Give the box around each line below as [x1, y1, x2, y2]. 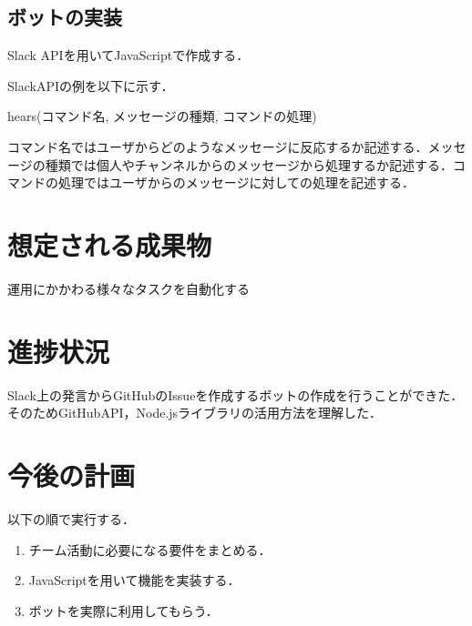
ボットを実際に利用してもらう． [28, 601, 219, 620]
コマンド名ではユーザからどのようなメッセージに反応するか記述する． [7, 136, 428, 156]
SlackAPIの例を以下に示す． [7, 76, 174, 95]
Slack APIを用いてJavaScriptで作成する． [7, 45, 250, 65]
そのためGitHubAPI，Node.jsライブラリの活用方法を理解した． [7, 403, 383, 422]
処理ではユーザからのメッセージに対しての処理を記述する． [57, 173, 416, 192]
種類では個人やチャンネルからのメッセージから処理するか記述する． [45, 155, 454, 174]
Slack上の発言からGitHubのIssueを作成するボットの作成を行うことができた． [7, 385, 464, 404]
